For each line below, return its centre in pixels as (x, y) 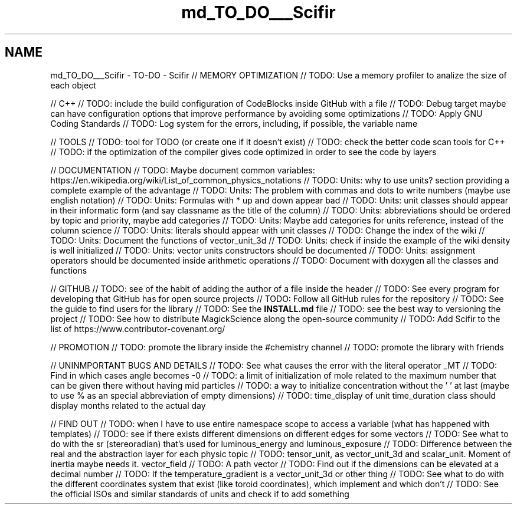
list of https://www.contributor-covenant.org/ (138, 329)
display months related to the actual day (128, 405)
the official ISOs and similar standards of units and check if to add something (200, 494)
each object (73, 85)
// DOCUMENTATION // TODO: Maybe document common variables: (183, 170)
